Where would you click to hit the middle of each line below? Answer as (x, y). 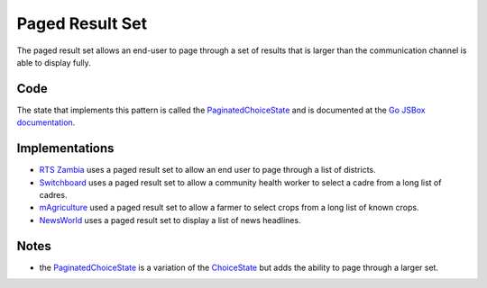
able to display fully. (54, 62)
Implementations (65, 148)
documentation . (46, 122)
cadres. (53, 194)
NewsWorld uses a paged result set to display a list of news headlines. (170, 220)
